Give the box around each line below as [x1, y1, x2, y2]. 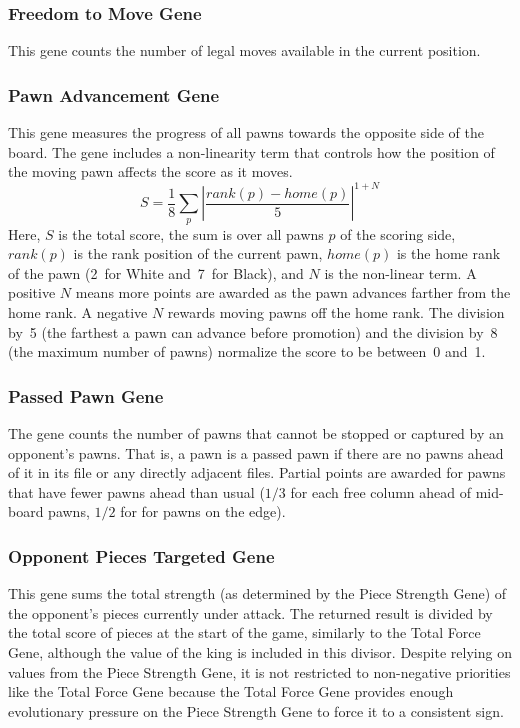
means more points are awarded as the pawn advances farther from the [75, 282, 511, 303]
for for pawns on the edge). [120, 501, 286, 522]
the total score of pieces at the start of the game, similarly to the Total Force [8, 622, 481, 643]
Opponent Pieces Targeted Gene [8, 543, 275, 568]
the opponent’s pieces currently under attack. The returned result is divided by [8, 602, 493, 623]
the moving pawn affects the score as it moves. [8, 161, 293, 182]
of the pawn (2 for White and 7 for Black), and [8, 262, 304, 283]
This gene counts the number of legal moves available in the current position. [8, 40, 481, 61]
